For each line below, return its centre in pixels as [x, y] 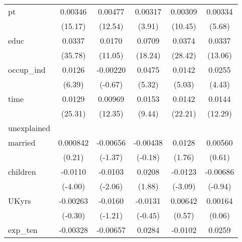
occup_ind [27, 70]
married [22, 142]
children [22, 171]
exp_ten [23, 230]
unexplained [29, 128]
